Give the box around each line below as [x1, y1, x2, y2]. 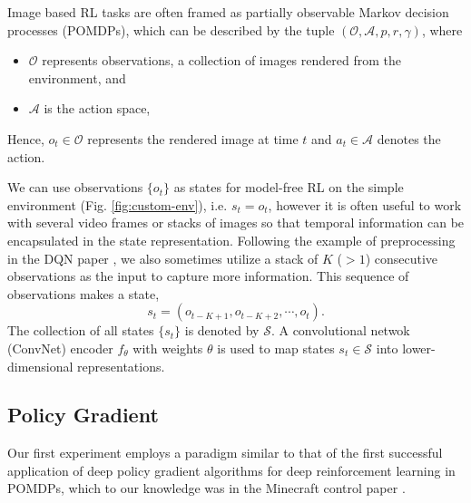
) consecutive [365, 248, 438, 267]
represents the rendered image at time [87, 129, 299, 148]
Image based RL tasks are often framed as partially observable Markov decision [7, 3, 449, 21]
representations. [77, 356, 165, 375]
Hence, [7, 129, 44, 148]
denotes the [377, 129, 441, 148]
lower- [402, 338, 436, 357]
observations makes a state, [7, 284, 160, 303]
